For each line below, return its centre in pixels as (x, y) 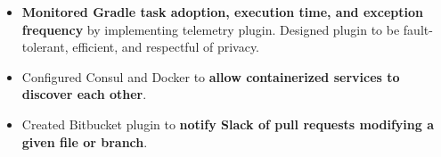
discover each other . (84, 94)
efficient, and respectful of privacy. (166, 47)
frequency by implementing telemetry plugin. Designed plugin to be (211, 29)
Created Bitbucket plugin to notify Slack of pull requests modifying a (228, 124)
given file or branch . (85, 141)
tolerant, (45, 47)
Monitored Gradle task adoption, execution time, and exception (222, 12)
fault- (418, 29)
